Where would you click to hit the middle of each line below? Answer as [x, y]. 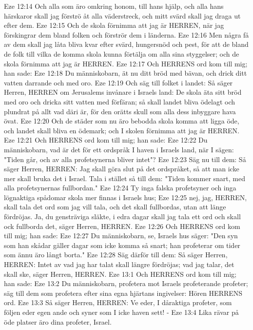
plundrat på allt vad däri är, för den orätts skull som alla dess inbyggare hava [120, 111]
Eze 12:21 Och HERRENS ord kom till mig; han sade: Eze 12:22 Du [106, 140]
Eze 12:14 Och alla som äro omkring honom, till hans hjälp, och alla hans [114, 6]
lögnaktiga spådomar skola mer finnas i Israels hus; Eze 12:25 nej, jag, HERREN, [126, 197]
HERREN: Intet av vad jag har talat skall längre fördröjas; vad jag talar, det [119, 264]
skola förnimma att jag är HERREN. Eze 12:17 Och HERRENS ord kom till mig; [126, 63]
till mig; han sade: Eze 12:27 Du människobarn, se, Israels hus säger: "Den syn [121, 236]
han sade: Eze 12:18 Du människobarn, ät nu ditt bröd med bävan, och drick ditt [126, 73]
